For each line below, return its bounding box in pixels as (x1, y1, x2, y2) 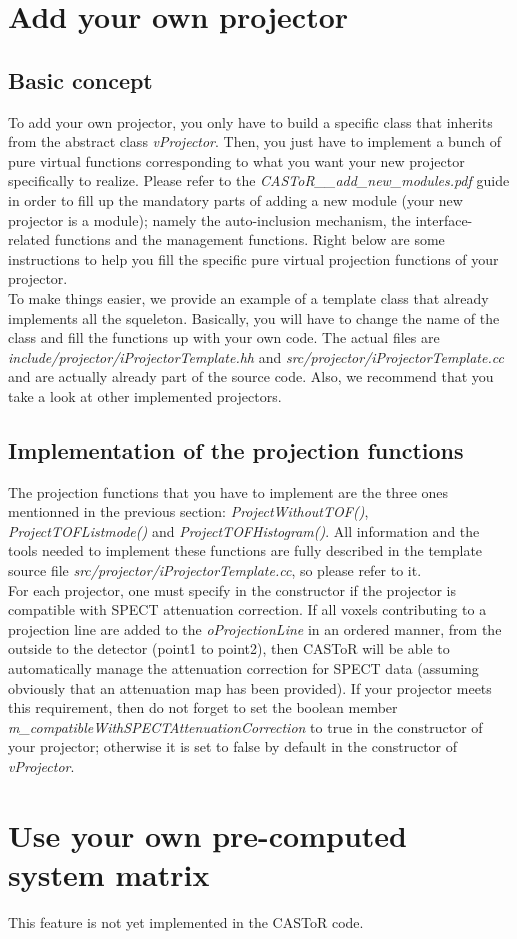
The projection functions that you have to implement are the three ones (8, 481, 449, 502)
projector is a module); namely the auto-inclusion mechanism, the (8, 209, 411, 230)
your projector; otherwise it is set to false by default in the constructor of (8, 736, 458, 757)
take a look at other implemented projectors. (8, 385, 282, 406)
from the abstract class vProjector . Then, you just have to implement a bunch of (8, 131, 501, 152)
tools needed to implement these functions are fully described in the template (8, 540, 483, 561)
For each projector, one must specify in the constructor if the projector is (8, 579, 456, 600)
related (8, 229, 51, 250)
